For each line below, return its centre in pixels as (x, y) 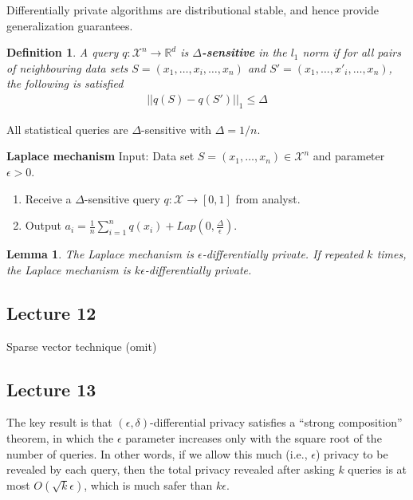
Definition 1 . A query (63, 52)
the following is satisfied (65, 83)
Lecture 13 (51, 389)
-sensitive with (177, 129)
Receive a (48, 198)
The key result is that (59, 422)
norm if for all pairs (352, 52)
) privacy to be (352, 453)
